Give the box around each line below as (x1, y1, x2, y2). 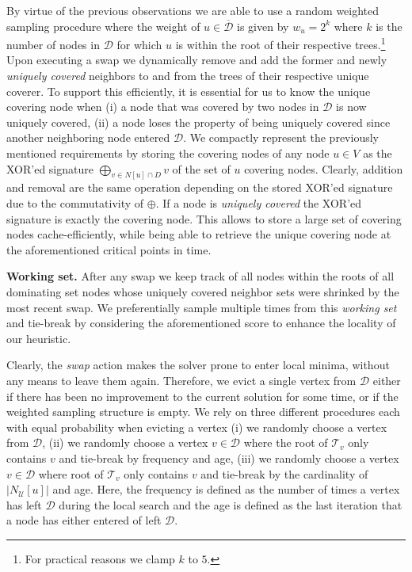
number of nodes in (6, 36, 100, 52)
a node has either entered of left (6, 512, 162, 528)
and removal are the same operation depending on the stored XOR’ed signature (6, 179, 393, 196)
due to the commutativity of (6, 195, 144, 212)
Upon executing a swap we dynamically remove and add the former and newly (6, 51, 387, 68)
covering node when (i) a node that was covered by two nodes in (6, 98, 319, 115)
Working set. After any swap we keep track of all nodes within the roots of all (6, 268, 395, 284)
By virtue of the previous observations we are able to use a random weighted (6, 2, 380, 18)
